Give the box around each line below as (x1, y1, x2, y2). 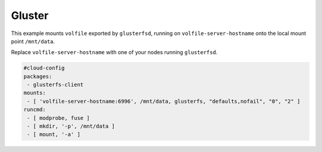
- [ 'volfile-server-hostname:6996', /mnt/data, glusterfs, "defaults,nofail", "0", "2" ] (27, 98, 301, 104)
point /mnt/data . (11, 37, 55, 45)
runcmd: (23, 106, 46, 113)
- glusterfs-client (27, 81, 83, 88)
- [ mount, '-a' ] (27, 131, 80, 138)
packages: (23, 73, 52, 80)
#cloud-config (23, 65, 65, 71)
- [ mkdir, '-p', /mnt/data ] (27, 123, 116, 130)
